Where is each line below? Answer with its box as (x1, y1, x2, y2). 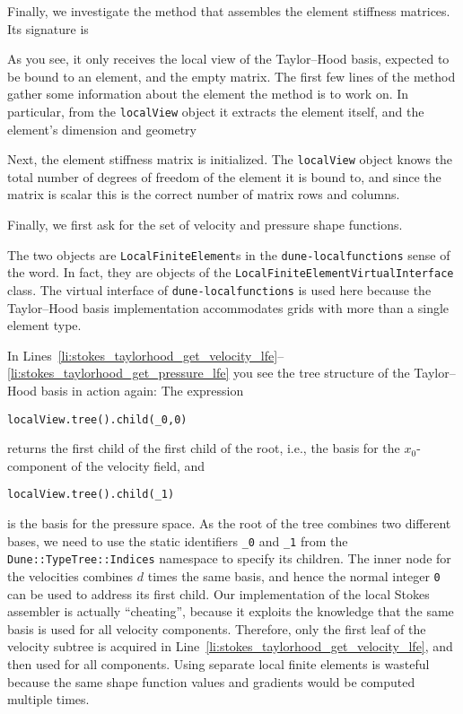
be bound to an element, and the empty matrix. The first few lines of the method (7, 66, 456, 85)
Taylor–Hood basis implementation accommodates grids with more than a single (7, 298, 450, 317)
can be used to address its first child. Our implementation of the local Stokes (7, 584, 430, 603)
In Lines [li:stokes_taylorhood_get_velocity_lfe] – (7, 345, 284, 364)
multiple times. (7, 690, 90, 709)
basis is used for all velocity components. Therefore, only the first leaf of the (7, 619, 426, 638)
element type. (7, 316, 82, 335)
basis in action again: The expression (40, 381, 244, 399)
